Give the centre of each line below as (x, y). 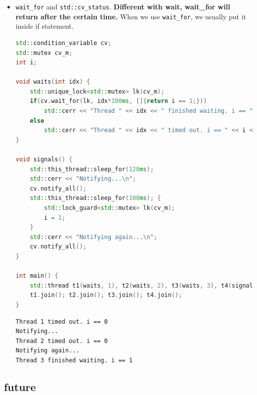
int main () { (37, 276)
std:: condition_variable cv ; (64, 43)
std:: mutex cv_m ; (44, 53)
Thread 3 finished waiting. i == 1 (74, 360)
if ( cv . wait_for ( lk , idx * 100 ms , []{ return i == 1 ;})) (118, 101)
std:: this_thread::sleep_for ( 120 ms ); (92, 169)
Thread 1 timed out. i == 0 (62, 321)
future (20, 386)
